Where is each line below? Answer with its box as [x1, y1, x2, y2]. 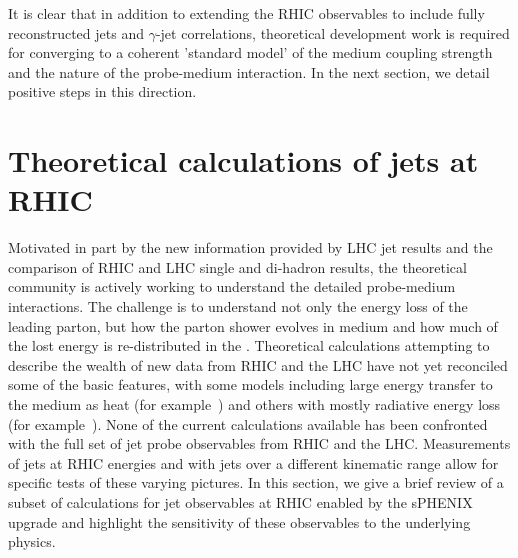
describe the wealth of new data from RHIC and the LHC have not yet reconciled [8, 354, 508, 375]
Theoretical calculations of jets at [8, 140, 479, 181]
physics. [8, 531, 56, 552]
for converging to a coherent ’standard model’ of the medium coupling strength [8, 42, 493, 63]
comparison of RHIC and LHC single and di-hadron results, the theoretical [8, 256, 467, 277]
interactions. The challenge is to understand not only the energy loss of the [8, 296, 468, 317]
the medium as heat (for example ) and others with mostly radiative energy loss [8, 394, 501, 415]
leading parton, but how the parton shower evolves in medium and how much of [8, 315, 498, 336]
